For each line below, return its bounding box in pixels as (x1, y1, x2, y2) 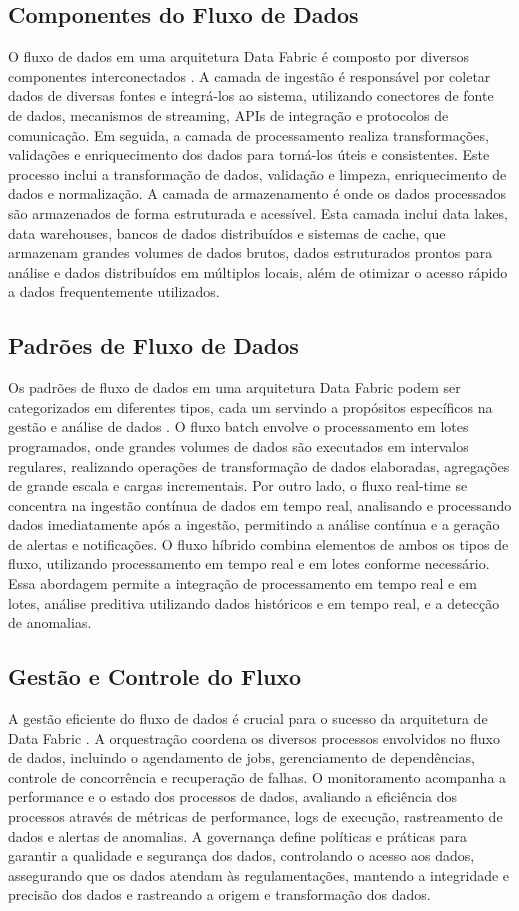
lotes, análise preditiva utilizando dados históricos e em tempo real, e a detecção (8, 592, 500, 613)
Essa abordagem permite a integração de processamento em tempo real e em (8, 573, 477, 594)
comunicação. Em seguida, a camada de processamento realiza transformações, (8, 124, 489, 145)
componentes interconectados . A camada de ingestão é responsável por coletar (8, 65, 491, 86)
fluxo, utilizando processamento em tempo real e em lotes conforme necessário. (8, 553, 490, 574)
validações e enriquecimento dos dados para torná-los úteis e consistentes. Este (8, 144, 490, 165)
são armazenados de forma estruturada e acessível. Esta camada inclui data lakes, (8, 202, 508, 223)
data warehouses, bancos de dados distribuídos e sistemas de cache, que (8, 222, 446, 243)
